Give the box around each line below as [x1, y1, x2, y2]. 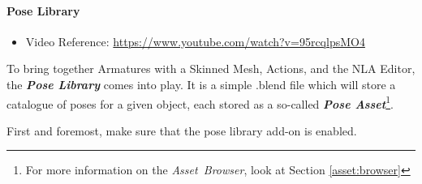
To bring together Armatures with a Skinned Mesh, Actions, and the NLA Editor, [6, 60, 416, 77]
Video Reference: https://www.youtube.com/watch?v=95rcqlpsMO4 [25, 32, 365, 49]
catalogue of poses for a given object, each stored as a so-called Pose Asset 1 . [6, 92, 394, 112]
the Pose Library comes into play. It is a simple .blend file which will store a [6, 75, 396, 92]
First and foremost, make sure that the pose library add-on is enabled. [6, 122, 357, 139]
